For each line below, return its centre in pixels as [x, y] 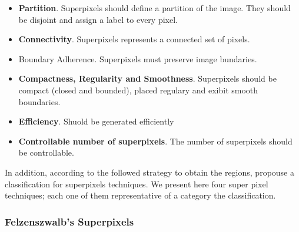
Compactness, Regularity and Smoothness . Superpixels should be [147, 78]
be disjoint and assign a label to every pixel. [98, 19]
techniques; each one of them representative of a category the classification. [140, 195]
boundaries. [39, 101]
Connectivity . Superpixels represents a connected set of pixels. [134, 39]
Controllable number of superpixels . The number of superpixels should [155, 141]
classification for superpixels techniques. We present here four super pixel [137, 184]
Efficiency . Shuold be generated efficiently [96, 121]
